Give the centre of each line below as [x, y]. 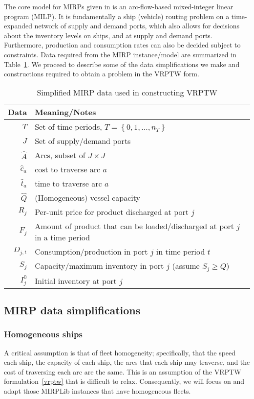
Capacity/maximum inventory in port [99, 265]
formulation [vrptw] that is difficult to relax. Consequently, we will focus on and [124, 381]
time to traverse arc [68, 183]
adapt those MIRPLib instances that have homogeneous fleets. [97, 391]
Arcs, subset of [60, 155]
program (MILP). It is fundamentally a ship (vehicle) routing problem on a [117, 16]
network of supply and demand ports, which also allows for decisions [137, 26]
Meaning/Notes [65, 112]
